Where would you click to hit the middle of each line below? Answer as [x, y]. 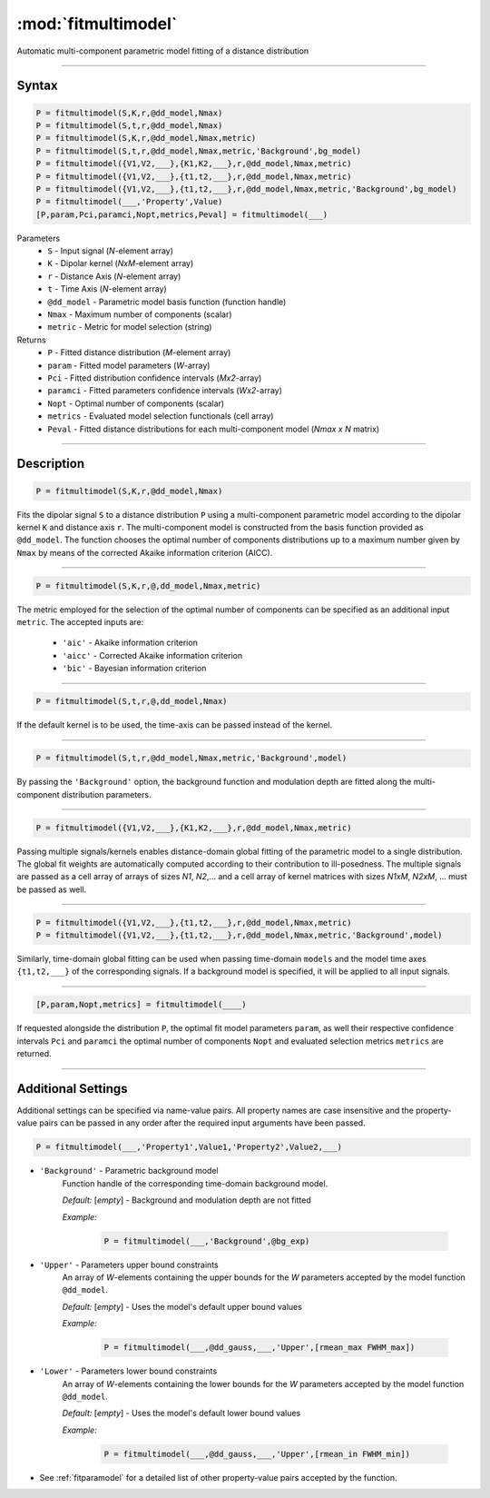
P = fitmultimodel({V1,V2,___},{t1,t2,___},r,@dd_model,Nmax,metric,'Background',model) [240, 935]
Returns [31, 340]
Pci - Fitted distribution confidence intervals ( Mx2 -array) [155, 378]
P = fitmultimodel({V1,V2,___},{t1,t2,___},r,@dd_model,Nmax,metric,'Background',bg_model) [246, 189]
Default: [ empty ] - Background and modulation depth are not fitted [187, 1200]
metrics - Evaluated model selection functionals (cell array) [161, 416]
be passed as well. [52, 889]
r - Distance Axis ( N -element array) [114, 276]
